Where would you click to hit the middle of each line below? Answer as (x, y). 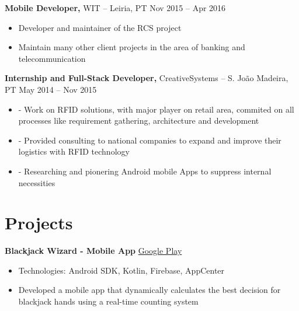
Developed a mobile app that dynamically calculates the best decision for (149, 290)
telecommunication (52, 58)
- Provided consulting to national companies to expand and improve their (150, 140)
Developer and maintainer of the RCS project (100, 27)
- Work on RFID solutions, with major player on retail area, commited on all (156, 109)
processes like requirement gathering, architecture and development (139, 120)
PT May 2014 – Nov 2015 (51, 89)
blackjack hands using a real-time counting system (108, 301)
